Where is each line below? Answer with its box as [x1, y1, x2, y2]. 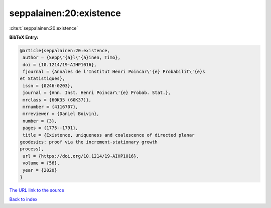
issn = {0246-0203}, [23, 83, 73, 88]
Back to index [9, 196, 38, 202]
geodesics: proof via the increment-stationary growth [20, 139, 158, 145]
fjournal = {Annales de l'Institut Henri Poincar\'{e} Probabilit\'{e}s [23, 69, 205, 75]
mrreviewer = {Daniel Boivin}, [23, 111, 100, 117]
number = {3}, [23, 118, 57, 124]
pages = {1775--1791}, [23, 125, 79, 131]
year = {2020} [23, 167, 57, 173]
